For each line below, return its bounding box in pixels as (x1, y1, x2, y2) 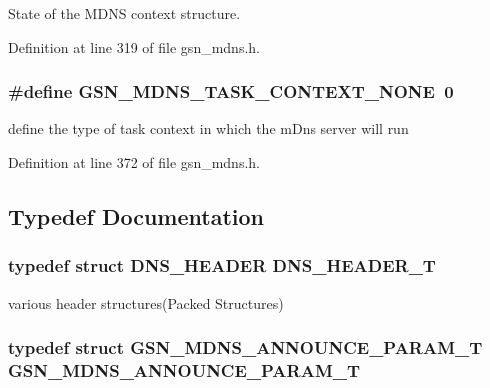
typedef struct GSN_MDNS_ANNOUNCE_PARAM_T (8, 335, 483, 360)
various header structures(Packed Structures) (8, 292, 284, 313)
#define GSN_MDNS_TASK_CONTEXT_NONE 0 (8, 79, 454, 104)
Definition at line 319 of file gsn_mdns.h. (8, 36, 260, 57)
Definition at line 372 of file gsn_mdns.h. (8, 152, 260, 172)
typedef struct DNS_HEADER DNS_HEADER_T (8, 253, 436, 278)
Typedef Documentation (8, 200, 264, 231)
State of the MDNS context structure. (8, 3, 241, 23)
